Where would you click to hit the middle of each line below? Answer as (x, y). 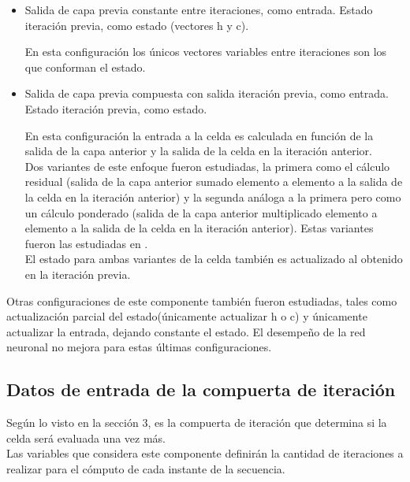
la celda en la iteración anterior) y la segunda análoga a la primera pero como (213, 197)
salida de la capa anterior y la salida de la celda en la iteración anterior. (198, 151)
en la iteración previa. (78, 274)
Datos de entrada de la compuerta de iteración (201, 389)
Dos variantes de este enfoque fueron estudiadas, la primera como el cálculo (207, 166)
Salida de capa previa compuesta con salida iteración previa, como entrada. (207, 93)
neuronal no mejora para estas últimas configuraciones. (139, 347)
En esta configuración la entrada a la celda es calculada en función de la (199, 135)
